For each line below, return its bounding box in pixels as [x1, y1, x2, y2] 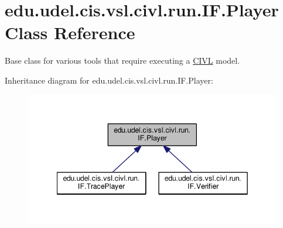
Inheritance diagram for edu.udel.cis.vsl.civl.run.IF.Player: [5, 74, 213, 86]
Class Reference [5, 20, 135, 44]
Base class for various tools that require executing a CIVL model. [5, 54, 240, 67]
